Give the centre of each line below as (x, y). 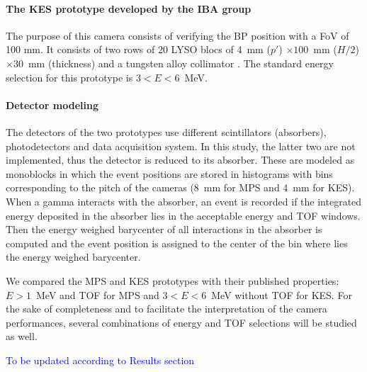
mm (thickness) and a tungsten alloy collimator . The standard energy (181, 63)
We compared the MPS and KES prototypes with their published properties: (173, 280)
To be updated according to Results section (100, 360)
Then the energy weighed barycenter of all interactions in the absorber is (164, 229)
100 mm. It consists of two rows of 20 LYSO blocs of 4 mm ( (138, 49)
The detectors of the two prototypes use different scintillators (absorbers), (166, 131)
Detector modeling (52, 105)
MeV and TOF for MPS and (97, 294)
